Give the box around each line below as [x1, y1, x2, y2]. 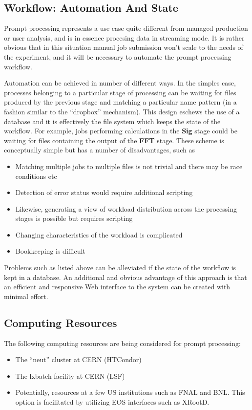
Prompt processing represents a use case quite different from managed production [4, 23, 248, 33]
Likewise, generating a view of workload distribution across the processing [15, 203, 237, 214]
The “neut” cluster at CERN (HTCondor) [15, 354, 142, 365]
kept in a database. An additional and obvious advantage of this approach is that [4, 272, 247, 282]
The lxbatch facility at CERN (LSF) [15, 370, 125, 381]
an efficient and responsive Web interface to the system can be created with [4, 281, 231, 292]
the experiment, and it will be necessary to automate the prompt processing [4, 51, 231, 62]
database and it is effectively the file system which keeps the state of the [4, 116, 221, 126]
